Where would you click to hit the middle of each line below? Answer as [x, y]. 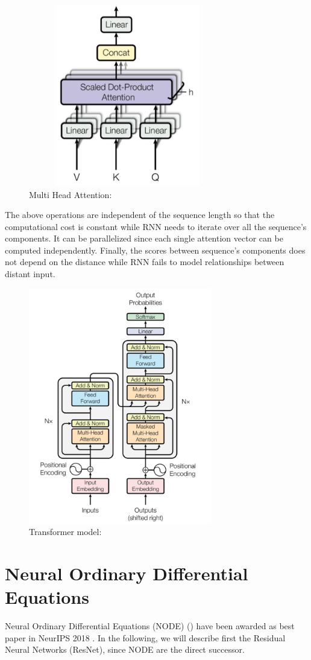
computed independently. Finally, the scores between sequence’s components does [155, 250]
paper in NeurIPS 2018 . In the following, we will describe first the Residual [145, 637]
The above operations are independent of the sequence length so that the [140, 215]
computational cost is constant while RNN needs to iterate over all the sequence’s [156, 226]
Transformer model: [65, 532]
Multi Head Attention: [71, 194]
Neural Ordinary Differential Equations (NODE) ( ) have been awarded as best [150, 626]
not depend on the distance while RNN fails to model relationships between [145, 262]
